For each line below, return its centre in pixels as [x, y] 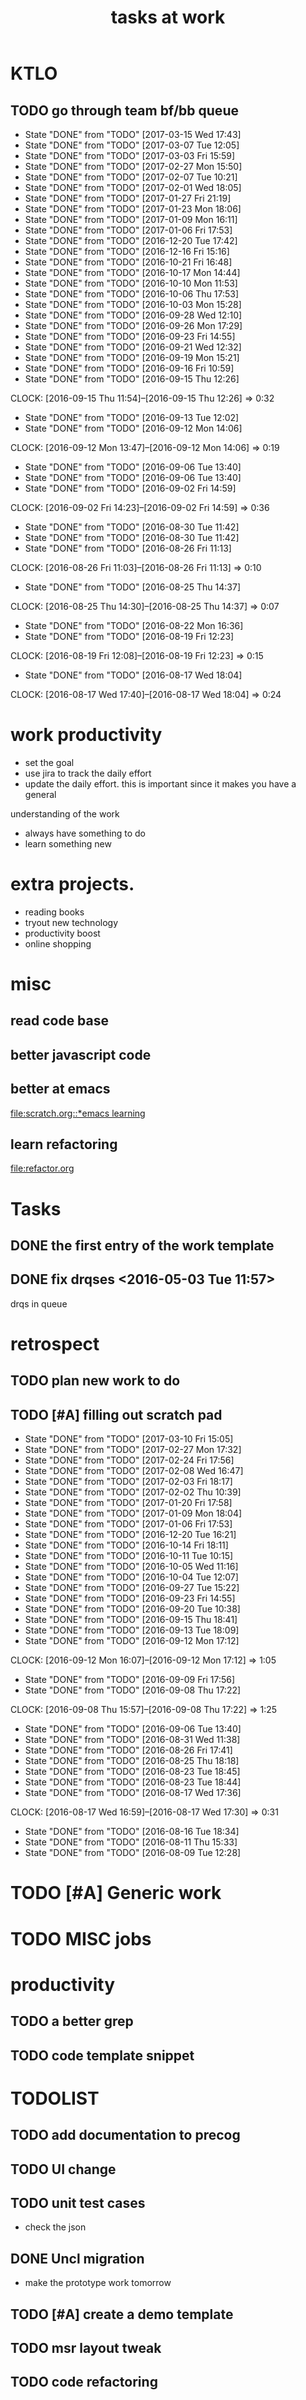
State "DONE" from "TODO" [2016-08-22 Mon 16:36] [134, 625]
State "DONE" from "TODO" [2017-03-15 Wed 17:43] [133, 134]
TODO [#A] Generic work [116, 1893]
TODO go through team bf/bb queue [124, 110]
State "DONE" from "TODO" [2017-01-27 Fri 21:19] [128, 198]
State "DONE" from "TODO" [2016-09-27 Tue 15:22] [132, 1588]
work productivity [86, 735]
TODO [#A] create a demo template [122, 2314]
